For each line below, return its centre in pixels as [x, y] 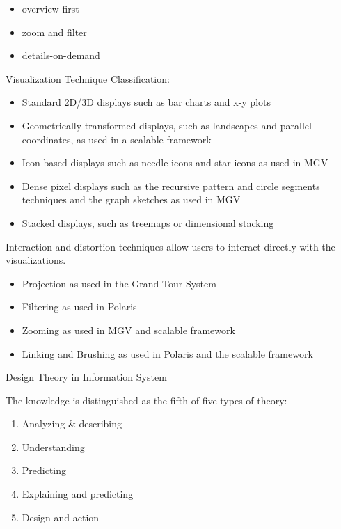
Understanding [53, 447]
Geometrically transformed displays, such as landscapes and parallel [167, 125]
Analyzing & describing [72, 424]
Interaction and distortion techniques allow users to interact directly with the [170, 246]
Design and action [61, 517]
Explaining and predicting [78, 494]
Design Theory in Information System [86, 377]
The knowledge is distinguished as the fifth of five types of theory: [146, 400]
